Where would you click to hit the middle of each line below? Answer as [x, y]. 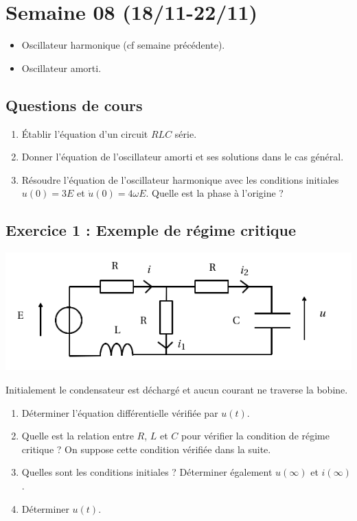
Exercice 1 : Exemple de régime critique [151, 230]
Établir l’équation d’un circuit [85, 133]
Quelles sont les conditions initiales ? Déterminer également [147, 472]
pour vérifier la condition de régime [255, 436]
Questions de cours [74, 105]
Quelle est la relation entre [78, 436]
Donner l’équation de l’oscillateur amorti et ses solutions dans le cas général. [183, 157]
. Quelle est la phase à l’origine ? [215, 193]
